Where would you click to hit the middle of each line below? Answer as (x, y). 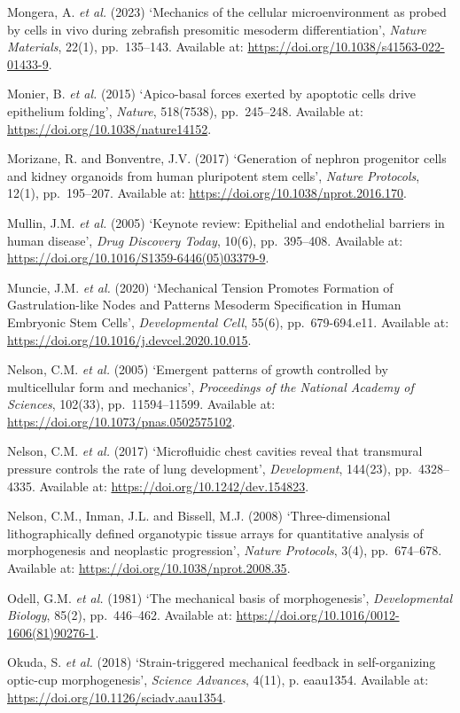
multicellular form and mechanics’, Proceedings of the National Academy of (211, 386)
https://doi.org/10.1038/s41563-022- (346, 47)
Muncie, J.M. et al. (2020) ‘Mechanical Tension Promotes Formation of (200, 287)
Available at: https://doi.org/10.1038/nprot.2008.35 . (149, 568)
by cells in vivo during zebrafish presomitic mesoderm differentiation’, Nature (217, 29)
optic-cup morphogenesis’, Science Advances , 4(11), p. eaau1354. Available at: (218, 679)
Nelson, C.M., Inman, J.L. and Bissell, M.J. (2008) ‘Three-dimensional (199, 516)
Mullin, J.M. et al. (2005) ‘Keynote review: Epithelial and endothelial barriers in (226, 222)
